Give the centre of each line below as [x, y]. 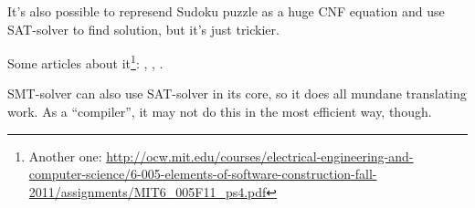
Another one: [65, 156]
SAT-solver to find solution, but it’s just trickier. [143, 29]
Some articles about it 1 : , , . [85, 62]
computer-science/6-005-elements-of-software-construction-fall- [203, 174]
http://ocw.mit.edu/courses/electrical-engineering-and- [260, 156]
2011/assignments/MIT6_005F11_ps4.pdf [148, 191]
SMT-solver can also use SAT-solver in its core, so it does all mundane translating [237, 94]
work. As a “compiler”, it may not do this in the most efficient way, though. [220, 112]
